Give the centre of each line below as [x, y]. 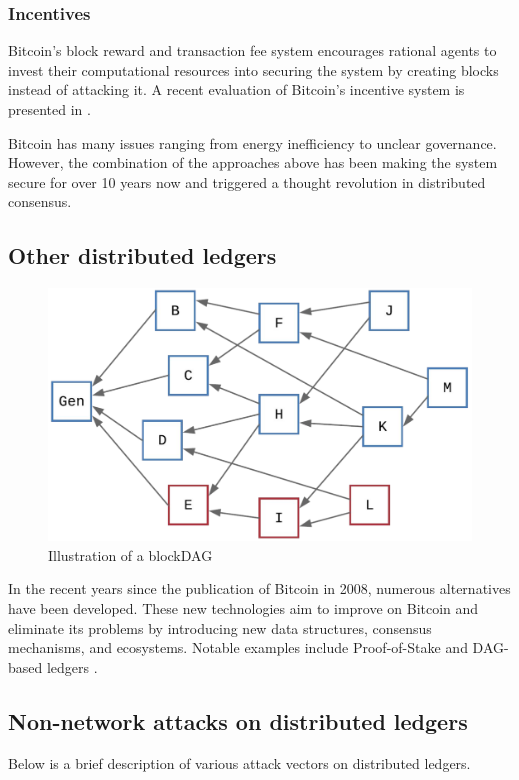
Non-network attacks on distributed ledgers [238, 720]
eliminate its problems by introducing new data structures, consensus [220, 627]
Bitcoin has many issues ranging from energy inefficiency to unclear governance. [252, 142]
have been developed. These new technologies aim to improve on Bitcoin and [243, 607]
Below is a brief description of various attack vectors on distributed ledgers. [239, 762]
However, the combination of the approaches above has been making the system [253, 162]
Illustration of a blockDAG [130, 554]
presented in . [49, 109]
